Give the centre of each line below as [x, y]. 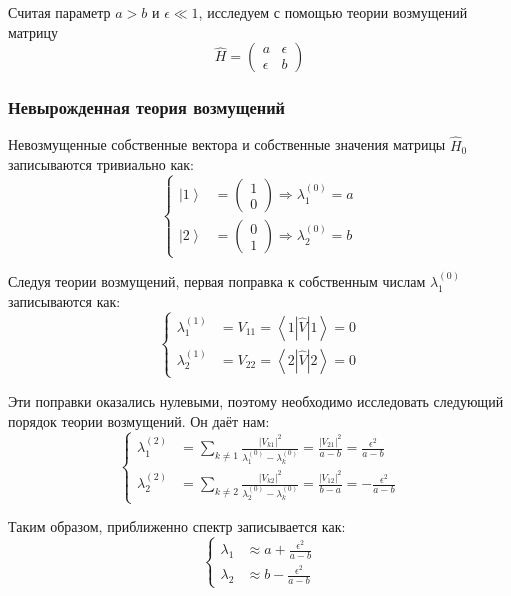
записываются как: [64, 300]
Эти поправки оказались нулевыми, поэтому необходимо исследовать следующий [256, 400]
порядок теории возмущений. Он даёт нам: [139, 420]
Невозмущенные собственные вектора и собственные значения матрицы [227, 144]
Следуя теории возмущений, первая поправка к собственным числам [217, 281]
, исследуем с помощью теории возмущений [333, 12]
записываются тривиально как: [101, 164]
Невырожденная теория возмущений [147, 107]
